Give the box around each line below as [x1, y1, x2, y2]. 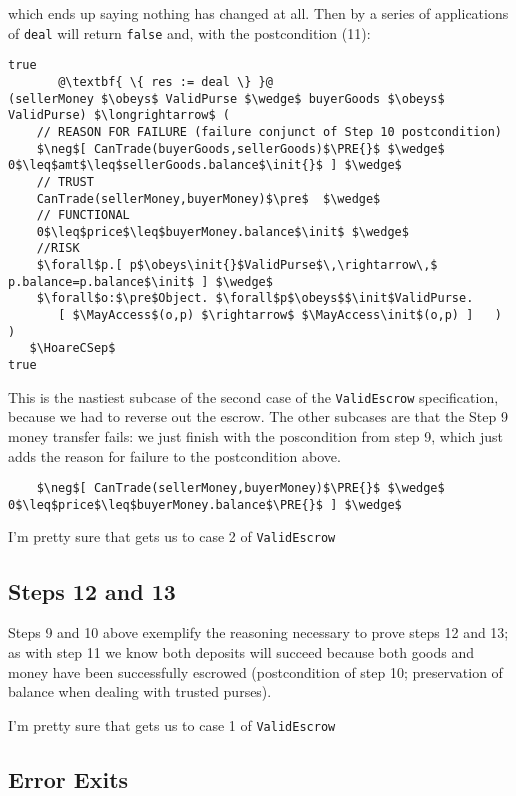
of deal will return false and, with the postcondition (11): [8, 22, 371, 43]
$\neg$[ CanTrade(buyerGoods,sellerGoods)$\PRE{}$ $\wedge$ [36, 141, 445, 156]
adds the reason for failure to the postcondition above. [8, 445, 341, 466]
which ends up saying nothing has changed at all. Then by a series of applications [8, 3, 509, 23]
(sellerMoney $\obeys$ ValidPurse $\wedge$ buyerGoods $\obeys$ [8, 91, 445, 106]
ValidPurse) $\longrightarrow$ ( [8, 108, 230, 123]
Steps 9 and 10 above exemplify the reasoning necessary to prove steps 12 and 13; [8, 622, 509, 643]
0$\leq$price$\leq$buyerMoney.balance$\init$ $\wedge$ [36, 224, 409, 239]
